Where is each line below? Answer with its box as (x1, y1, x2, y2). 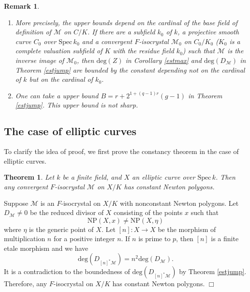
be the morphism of (158, 224, 216, 234)
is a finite (211, 233, 239, 244)
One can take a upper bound (15, 90, 99, 100)
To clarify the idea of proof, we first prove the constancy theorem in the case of (4, 146, 239, 156)
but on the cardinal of (29, 74, 93, 84)
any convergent (4, 181, 48, 191)
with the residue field (113, 46, 174, 56)
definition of (15, 27, 51, 37)
